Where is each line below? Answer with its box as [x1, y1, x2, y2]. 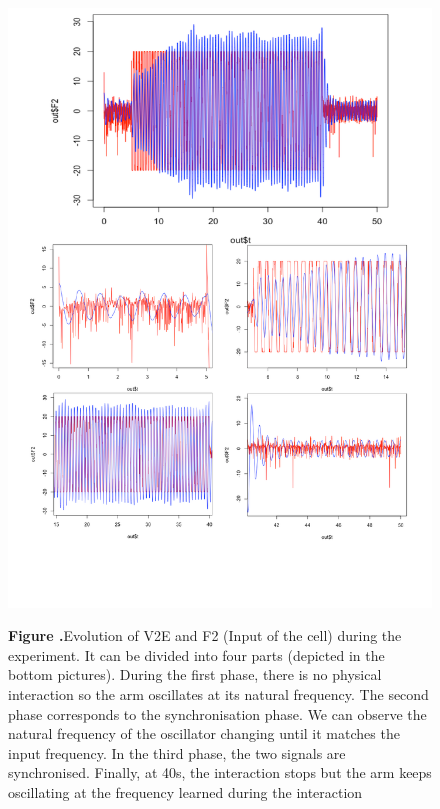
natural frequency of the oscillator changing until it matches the [8, 723, 400, 744]
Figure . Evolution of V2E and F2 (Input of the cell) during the [8, 625, 402, 646]
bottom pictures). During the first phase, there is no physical [8, 664, 382, 685]
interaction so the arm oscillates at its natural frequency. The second [8, 684, 429, 705]
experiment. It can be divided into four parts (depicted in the [8, 644, 385, 665]
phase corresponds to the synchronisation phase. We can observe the [8, 703, 427, 724]
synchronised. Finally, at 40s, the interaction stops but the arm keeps [8, 762, 432, 783]
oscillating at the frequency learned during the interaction [8, 782, 363, 803]
